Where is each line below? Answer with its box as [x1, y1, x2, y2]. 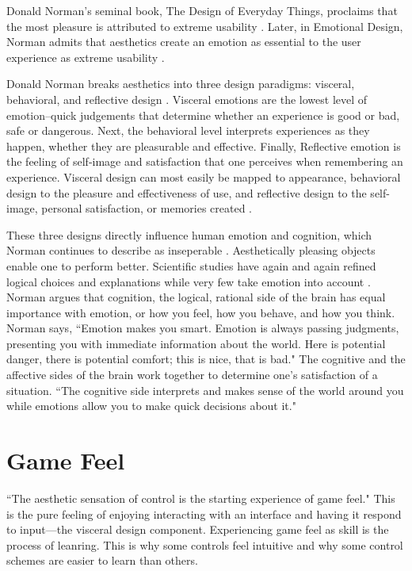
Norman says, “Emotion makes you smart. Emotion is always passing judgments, [6, 320, 399, 336]
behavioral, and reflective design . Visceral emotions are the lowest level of [6, 90, 368, 107]
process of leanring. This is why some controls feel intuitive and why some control [6, 536, 403, 553]
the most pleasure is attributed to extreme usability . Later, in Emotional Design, [6, 17, 403, 34]
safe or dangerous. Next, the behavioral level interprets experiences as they [6, 122, 370, 139]
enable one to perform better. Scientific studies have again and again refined [6, 257, 376, 274]
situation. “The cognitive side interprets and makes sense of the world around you [6, 381, 404, 398]
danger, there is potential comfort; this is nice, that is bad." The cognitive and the [6, 351, 406, 367]
